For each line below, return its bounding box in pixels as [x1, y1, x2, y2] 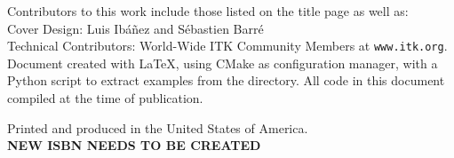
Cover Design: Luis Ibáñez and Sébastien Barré [7, 19, 264, 37]
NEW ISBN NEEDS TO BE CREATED [7, 136, 261, 154]
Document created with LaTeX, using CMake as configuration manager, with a [7, 53, 438, 72]
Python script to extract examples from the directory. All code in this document [7, 71, 445, 90]
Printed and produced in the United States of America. [7, 118, 308, 137]
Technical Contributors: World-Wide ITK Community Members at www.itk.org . [7, 36, 448, 55]
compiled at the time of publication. [7, 89, 203, 107]
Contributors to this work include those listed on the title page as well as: [7, 2, 409, 20]
